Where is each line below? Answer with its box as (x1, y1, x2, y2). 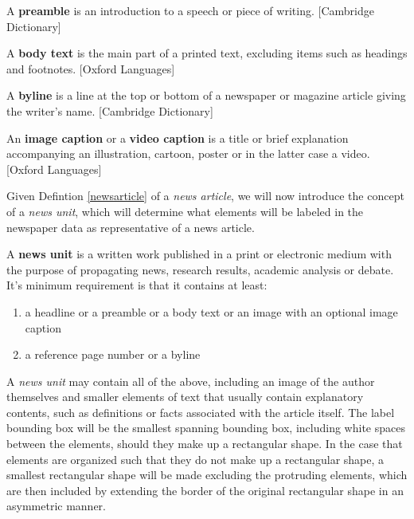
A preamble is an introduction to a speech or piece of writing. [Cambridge (6, 2, 374, 18)
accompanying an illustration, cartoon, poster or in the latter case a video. (6, 145, 370, 162)
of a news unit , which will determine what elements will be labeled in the (6, 202, 364, 219)
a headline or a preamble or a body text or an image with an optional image (25, 303, 398, 320)
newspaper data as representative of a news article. (6, 218, 255, 235)
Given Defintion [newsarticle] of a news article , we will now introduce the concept (6, 187, 404, 204)
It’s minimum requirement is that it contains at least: (6, 277, 268, 293)
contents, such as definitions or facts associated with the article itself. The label (6, 403, 395, 420)
